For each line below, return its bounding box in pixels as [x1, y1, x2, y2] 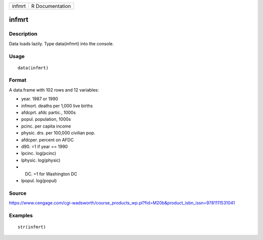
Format [9, 77, 27, 84]
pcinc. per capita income [21, 123, 72, 129]
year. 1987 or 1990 [21, 96, 58, 102]
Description [9, 31, 38, 37]
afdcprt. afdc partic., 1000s [21, 110, 76, 115]
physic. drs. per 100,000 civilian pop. [21, 130, 95, 136]
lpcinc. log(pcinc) [21, 150, 56, 156]
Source [9, 190, 27, 197]
